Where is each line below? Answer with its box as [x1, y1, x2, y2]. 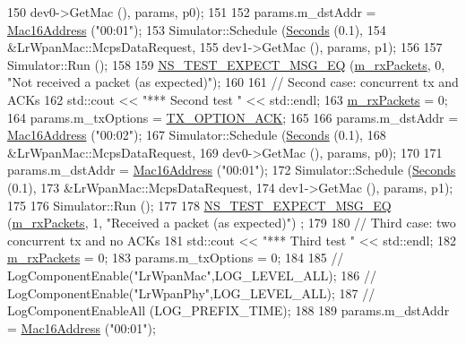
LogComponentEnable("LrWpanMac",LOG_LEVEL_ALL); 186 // [7, 265, 377, 284]
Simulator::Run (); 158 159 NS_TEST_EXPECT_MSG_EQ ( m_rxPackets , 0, [7, 55, 445, 73]
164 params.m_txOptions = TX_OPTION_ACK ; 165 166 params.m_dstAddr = [7, 107, 459, 126]
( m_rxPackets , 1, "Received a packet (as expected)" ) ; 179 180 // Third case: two [7, 213, 456, 232]
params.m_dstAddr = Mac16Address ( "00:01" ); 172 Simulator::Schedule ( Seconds [7, 160, 456, 179]
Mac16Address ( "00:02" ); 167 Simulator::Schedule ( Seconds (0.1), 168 [7, 125, 386, 144]
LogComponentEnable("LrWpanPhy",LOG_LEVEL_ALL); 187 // [7, 283, 375, 302]
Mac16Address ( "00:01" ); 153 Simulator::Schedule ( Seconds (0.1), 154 [7, 20, 386, 39]
